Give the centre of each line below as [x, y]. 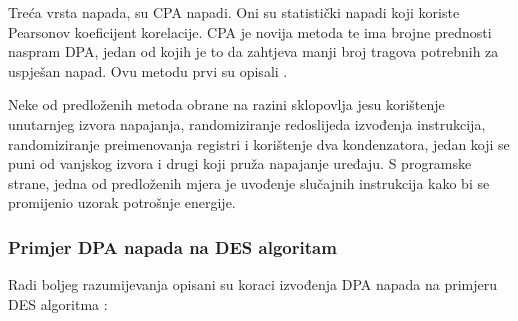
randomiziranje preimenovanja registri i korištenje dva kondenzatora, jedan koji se [259, 143]
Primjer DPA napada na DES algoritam [172, 246]
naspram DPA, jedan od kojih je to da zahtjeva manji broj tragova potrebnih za [253, 51]
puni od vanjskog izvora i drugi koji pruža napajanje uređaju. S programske [240, 163]
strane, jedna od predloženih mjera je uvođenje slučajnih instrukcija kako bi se [249, 182]
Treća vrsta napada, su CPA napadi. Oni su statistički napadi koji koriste [234, 12]
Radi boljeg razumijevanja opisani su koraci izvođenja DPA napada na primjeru [253, 284]
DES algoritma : [58, 303]
